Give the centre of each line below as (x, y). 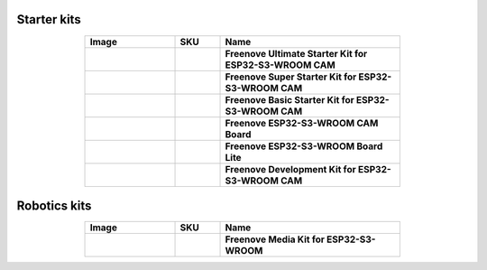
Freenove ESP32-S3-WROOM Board (304, 146)
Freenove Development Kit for (290, 169)
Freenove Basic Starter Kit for (290, 99)
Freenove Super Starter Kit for (291, 77)
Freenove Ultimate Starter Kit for (296, 53)
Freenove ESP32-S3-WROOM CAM (302, 123)
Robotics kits (54, 205)
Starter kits (49, 19)
